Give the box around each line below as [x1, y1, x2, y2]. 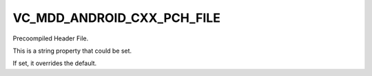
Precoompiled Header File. [12, 34, 89, 42]
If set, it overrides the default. [12, 59, 97, 68]
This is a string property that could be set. [12, 47, 132, 55]
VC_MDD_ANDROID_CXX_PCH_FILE [12, 10, 220, 25]
